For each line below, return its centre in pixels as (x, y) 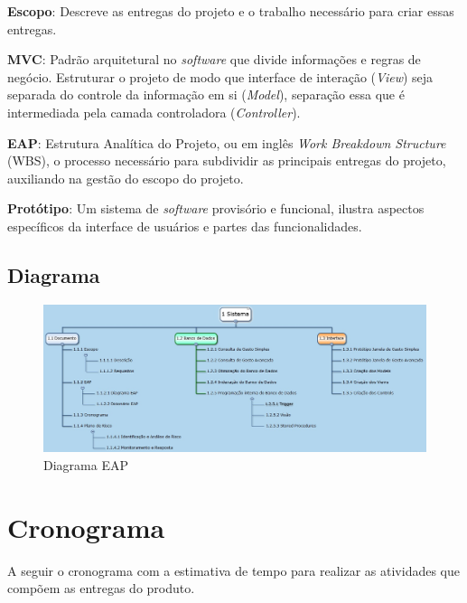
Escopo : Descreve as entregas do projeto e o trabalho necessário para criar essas (231, 11)
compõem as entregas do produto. (101, 588)
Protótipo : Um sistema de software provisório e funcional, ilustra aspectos (216, 208)
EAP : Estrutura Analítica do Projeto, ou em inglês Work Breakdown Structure (227, 142)
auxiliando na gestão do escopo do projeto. (126, 178)
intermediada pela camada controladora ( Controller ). (154, 112)
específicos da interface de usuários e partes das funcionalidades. (185, 226)
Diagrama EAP (86, 464)
